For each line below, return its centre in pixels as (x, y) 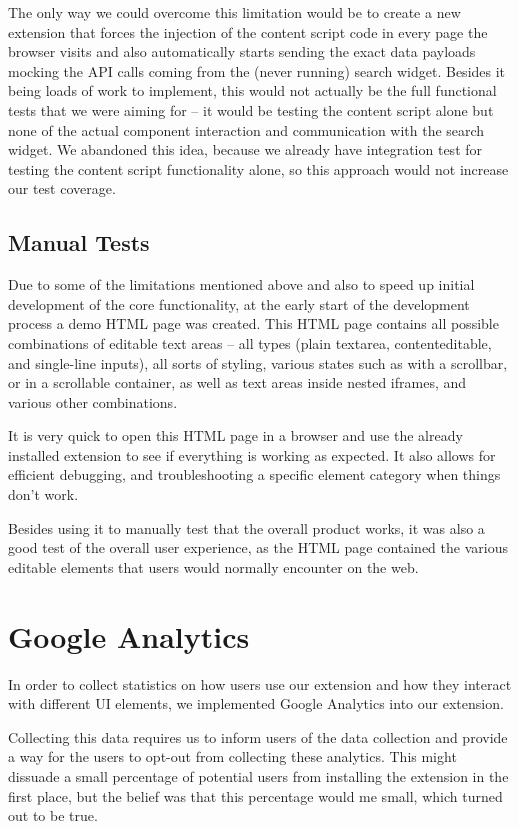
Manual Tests (79, 242)
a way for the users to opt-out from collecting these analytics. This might (232, 756)
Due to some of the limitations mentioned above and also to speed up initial (241, 284)
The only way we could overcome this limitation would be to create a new (234, 12)
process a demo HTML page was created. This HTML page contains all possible (253, 323)
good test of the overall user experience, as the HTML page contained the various (258, 547)
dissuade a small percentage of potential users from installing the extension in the (258, 775)
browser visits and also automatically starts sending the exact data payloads (242, 51)
